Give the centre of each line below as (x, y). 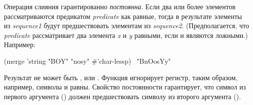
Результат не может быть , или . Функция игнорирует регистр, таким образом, (121, 77)
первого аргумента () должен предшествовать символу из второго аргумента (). (123, 96)
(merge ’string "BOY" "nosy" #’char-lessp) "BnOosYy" (88, 61)
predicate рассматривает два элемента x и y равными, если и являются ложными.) (126, 35)
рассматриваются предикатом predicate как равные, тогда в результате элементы (123, 16)
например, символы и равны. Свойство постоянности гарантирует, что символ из (125, 87)
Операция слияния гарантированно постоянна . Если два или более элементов (120, 6)
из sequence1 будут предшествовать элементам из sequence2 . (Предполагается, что (126, 26)
